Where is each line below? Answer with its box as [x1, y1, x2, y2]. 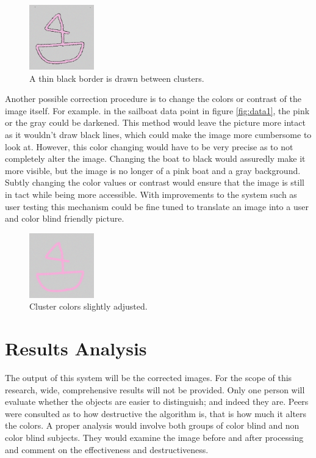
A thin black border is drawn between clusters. [29, 71, 204, 84]
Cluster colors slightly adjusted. [29, 300, 148, 313]
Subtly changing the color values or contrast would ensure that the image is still [5, 176, 304, 189]
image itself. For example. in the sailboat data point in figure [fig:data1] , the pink [5, 104, 310, 117]
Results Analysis [5, 336, 147, 361]
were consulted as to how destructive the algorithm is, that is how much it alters [5, 407, 307, 420]
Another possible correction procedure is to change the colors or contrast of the [5, 92, 302, 105]
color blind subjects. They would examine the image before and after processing [5, 431, 304, 443]
